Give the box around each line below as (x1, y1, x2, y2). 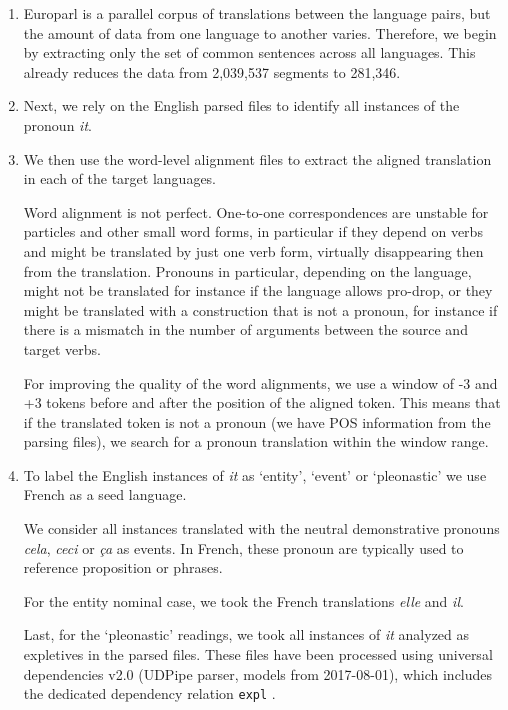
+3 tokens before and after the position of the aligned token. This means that (23, 392, 501, 413)
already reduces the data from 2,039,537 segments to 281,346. (23, 61, 401, 82)
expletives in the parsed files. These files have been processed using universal (23, 644, 493, 665)
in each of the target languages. (23, 168, 217, 189)
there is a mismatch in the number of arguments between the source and (23, 319, 468, 340)
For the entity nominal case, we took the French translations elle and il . (23, 590, 464, 611)
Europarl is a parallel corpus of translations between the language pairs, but (23, 3, 491, 23)
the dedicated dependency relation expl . (23, 683, 276, 704)
